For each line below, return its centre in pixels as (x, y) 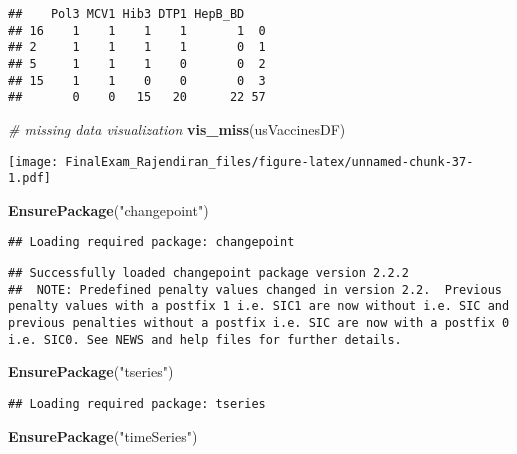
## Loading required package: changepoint (151, 242)
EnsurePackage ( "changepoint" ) (108, 209)
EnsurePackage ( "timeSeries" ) (103, 435)
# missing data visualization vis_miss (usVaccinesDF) (177, 128)
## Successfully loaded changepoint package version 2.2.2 (208, 273)
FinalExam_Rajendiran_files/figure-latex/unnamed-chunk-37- (269, 161)
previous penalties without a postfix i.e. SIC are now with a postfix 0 (259, 323)
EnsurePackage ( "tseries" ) (91, 371)
